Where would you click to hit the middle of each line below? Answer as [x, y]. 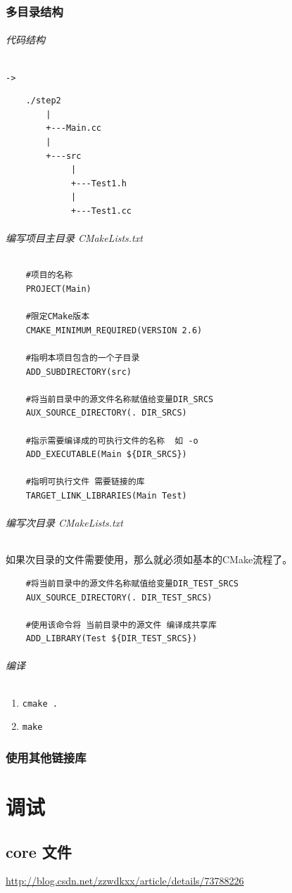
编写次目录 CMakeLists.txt [64, 523]
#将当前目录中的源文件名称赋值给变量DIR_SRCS [120, 399]
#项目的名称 [49, 275]
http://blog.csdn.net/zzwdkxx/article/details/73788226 [125, 881]
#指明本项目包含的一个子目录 [83, 358]
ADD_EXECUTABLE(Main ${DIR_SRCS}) [106, 455]
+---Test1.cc [101, 211]
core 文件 [39, 851]
